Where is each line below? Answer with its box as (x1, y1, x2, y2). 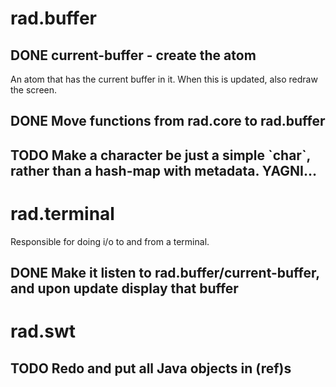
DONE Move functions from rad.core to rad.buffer (10, 113, 326, 130)
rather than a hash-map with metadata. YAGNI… (10, 162, 317, 179)
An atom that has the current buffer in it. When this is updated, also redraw (10, 73, 318, 85)
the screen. (10, 84, 58, 96)
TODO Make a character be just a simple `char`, (10, 147, 311, 164)
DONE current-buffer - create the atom (10, 47, 257, 64)
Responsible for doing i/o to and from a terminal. (10, 235, 210, 247)
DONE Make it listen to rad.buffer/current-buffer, (10, 265, 320, 282)
